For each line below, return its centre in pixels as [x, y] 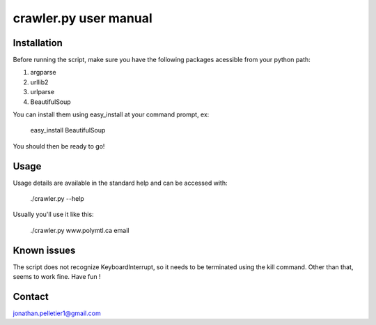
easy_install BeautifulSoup [68, 130]
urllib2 [39, 82]
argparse [43, 73]
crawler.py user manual [83, 18]
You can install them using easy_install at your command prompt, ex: [111, 114]
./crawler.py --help [57, 199]
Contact [31, 296]
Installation [38, 43]
